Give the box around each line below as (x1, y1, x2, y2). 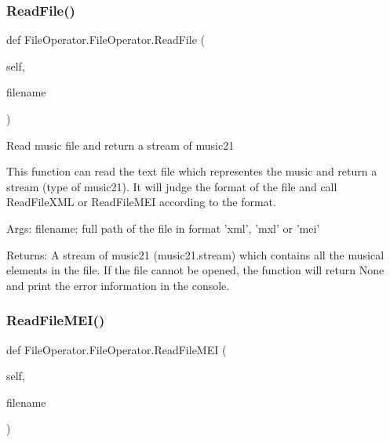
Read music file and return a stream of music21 (6, 136, 235, 153)
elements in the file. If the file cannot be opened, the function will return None (6, 262, 385, 278)
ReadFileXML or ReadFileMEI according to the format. (6, 194, 276, 210)
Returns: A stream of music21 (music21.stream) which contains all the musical (6, 246, 385, 263)
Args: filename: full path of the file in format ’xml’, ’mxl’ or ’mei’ (6, 219, 320, 236)
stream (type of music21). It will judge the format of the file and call (6, 178, 337, 194)
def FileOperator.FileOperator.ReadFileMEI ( (6, 341, 227, 357)
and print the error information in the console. (6, 277, 230, 293)
